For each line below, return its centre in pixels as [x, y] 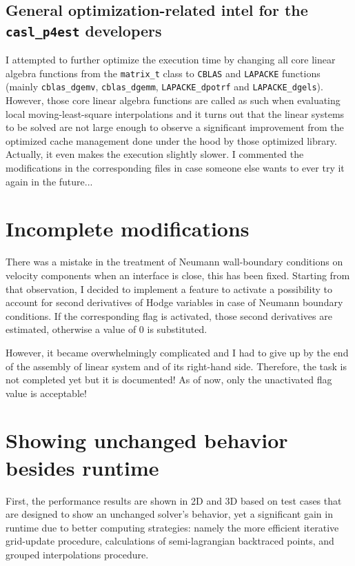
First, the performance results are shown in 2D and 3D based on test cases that [174, 500]
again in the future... [49, 181]
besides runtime [82, 467]
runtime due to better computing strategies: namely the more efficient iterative [172, 527]
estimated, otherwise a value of [71, 329]
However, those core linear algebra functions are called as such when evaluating [173, 100]
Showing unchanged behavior [147, 440]
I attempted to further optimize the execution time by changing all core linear [171, 60]
